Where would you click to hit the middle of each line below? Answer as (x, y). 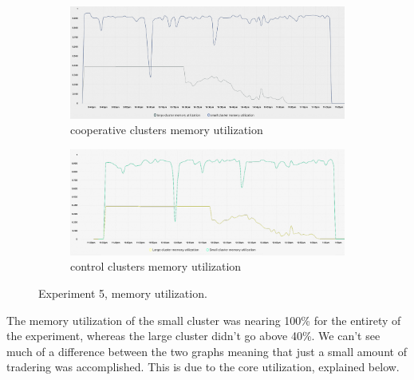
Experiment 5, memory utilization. (123, 293)
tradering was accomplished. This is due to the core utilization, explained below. (203, 367)
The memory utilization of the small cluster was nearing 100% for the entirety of (204, 320)
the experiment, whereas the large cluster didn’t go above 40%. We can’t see (193, 336)
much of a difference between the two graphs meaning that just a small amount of (207, 351)
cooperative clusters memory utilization (167, 130)
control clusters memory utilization (156, 266)
